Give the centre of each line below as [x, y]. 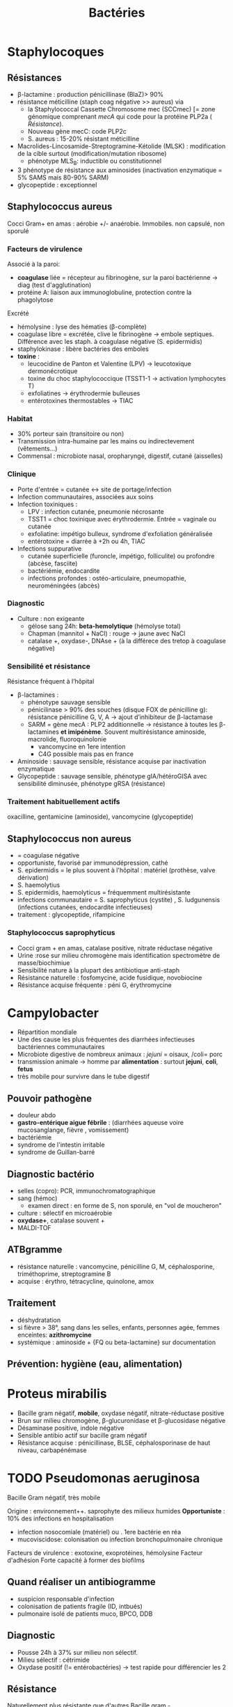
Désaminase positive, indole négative [71, 1428]
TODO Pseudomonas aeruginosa [104, 1478]
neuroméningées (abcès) [64, 585]
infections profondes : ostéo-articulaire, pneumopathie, [107, 578]
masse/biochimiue [44, 963]
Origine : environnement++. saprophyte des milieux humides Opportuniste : [116, 1511]
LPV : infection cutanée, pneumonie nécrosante [96, 511]
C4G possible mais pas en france [86, 754]
